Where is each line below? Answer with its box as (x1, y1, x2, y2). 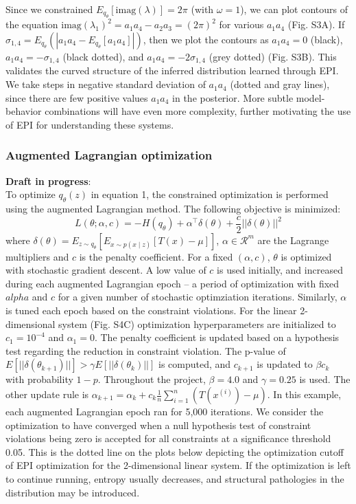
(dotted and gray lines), (230, 77, 330, 91)
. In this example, (267, 387, 342, 402)
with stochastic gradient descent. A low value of (5, 263, 206, 277)
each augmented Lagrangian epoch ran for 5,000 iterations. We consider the (5, 404, 324, 419)
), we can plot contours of (240, 2, 348, 16)
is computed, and (158, 357, 231, 371)
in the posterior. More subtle (172, 90, 294, 105)
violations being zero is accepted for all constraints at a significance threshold (5, 431, 331, 446)
